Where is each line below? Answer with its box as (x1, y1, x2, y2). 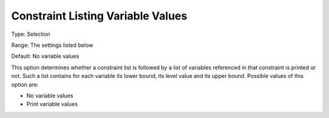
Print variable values (26, 100, 78, 108)
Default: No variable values (11, 52, 79, 60)
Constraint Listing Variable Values (11, 9, 188, 23)
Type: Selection (11, 30, 51, 38)
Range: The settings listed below (11, 41, 94, 49)
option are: (11, 81, 39, 88)
